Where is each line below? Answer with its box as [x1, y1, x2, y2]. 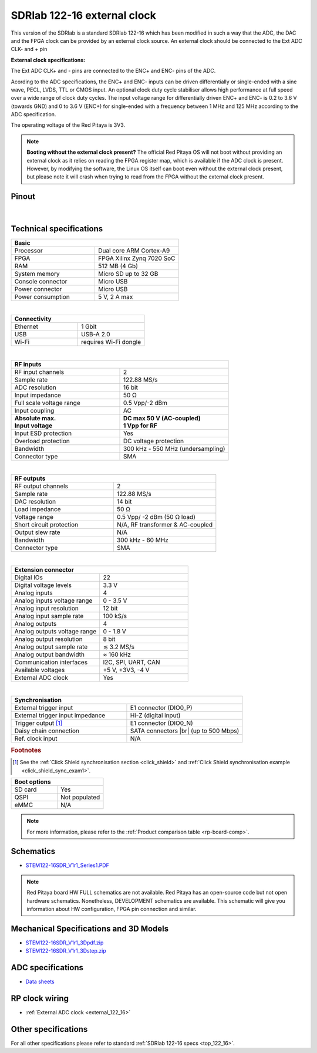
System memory [14, 269, 60, 278]
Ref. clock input [14, 734, 58, 743]
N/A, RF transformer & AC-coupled [116, 520, 213, 528]
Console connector [14, 277, 68, 285]
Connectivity [14, 315, 52, 323]
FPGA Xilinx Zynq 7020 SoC [97, 254, 176, 262]
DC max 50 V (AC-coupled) [123, 414, 201, 422]
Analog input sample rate [14, 612, 84, 620]
